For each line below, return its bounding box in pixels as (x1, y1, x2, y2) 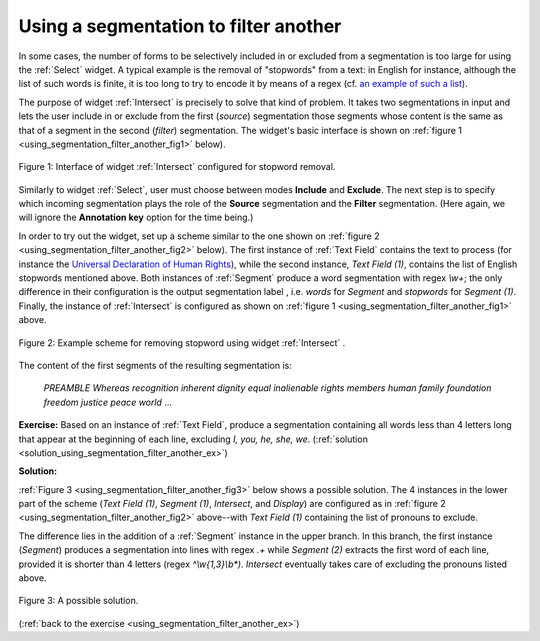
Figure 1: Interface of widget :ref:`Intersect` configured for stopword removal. (18, 161, 336, 173)
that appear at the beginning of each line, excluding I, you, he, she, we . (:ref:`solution (18, 433, 369, 445)
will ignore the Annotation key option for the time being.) (18, 211, 254, 224)
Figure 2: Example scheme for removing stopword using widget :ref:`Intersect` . (18, 336, 346, 349)
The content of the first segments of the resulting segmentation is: (18, 359, 292, 371)
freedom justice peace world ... (43, 396, 172, 408)
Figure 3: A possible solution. (18, 595, 139, 607)
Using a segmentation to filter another (18, 15, 342, 37)
